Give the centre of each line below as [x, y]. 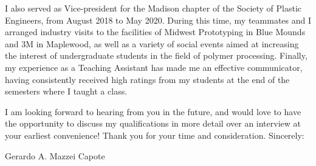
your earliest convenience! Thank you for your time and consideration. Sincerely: [155, 135]
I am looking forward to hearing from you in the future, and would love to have [153, 111]
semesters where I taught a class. [66, 91]
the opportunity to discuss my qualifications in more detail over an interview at [153, 123]
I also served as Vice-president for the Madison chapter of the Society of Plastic [153, 8]
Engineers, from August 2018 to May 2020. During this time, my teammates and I [158, 20]
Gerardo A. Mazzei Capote [55, 155]
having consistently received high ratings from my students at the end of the [147, 79]
